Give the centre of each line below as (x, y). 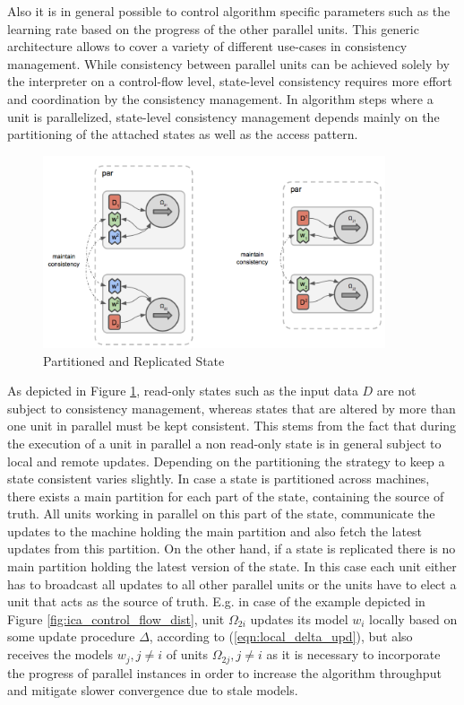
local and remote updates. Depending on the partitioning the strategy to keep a (226, 461)
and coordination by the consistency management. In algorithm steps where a (220, 98)
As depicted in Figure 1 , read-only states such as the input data (183, 391)
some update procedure (71, 636)
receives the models (60, 654)
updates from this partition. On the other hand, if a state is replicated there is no (232, 548)
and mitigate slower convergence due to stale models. (153, 690)
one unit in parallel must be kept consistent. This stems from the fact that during (232, 426)
